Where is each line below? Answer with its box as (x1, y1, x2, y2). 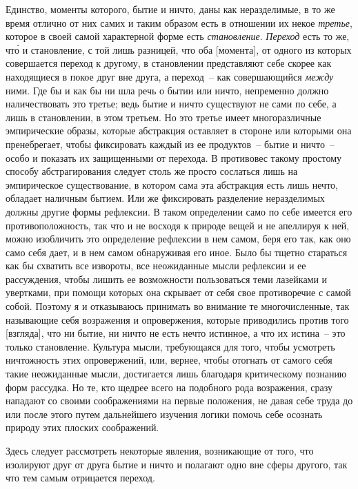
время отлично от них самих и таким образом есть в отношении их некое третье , (6, 15, 352, 30)
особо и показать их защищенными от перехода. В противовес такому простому (6, 150, 342, 165)
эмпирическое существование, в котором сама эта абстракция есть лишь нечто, (6, 177, 338, 191)
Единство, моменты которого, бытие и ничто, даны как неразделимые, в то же (6, 2, 335, 16)
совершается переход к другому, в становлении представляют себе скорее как (6, 56, 332, 70)
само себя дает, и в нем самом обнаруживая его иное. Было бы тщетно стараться (6, 244, 348, 259)
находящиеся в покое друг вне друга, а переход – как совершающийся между (6, 69, 334, 83)
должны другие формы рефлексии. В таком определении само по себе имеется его (6, 204, 352, 218)
